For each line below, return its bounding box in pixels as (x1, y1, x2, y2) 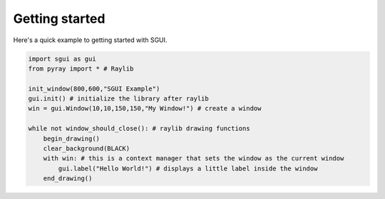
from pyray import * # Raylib (28, 64, 134, 73)
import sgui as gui (28, 54, 96, 63)
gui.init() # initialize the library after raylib (28, 95, 210, 103)
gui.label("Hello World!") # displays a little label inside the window (58, 164, 318, 173)
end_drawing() (43, 175, 93, 183)
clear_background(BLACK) (43, 145, 130, 153)
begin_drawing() (43, 134, 100, 143)
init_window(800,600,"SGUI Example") (28, 84, 160, 93)
